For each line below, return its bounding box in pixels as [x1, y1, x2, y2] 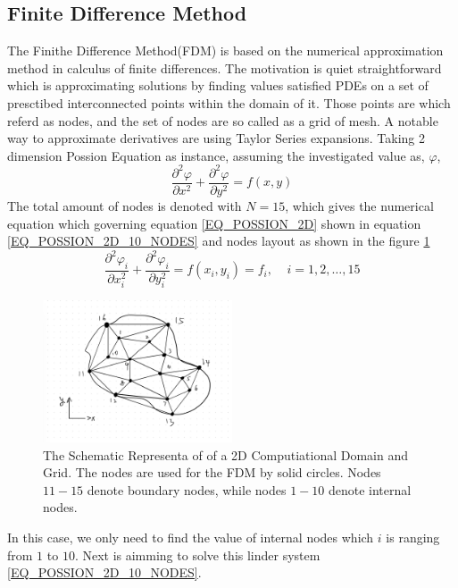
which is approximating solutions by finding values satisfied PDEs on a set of [7, 76, 429, 95]
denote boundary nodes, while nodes [87, 480, 287, 499]
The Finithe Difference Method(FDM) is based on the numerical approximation [7, 41, 444, 60]
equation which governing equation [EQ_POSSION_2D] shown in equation [7, 214, 421, 232]
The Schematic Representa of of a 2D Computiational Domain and [43, 445, 409, 464]
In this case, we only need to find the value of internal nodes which [7, 528, 374, 547]
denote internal [328, 480, 412, 499]
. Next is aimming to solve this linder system [74, 545, 321, 564]
